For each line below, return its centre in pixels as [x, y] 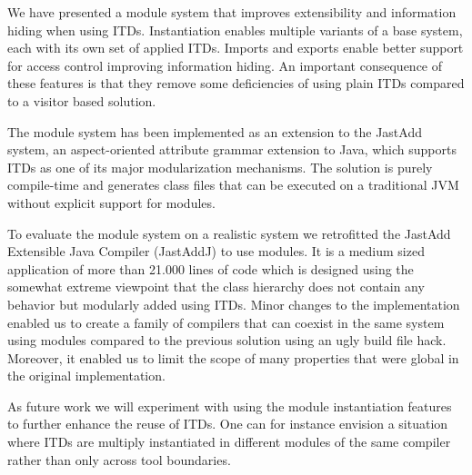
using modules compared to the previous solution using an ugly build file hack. [227, 340]
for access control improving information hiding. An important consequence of [225, 65]
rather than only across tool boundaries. [119, 459]
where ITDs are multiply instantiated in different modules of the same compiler [229, 442]
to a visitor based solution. [82, 100]
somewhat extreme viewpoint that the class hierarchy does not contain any [216, 287]
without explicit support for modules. [111, 202]
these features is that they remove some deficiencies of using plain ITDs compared [236, 83]
